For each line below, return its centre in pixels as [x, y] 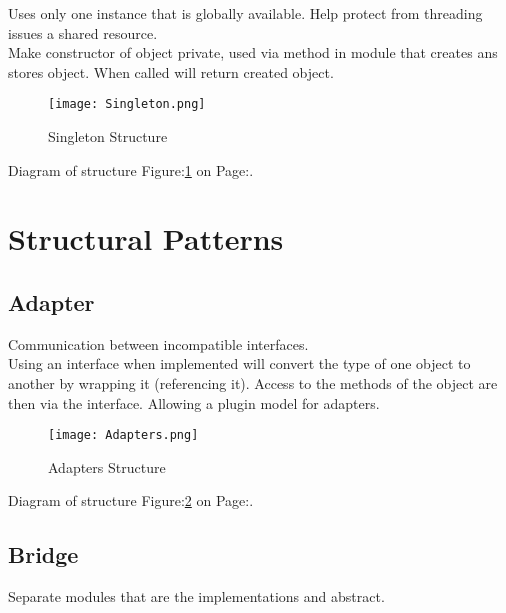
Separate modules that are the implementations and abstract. [196, 596]
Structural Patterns [146, 238]
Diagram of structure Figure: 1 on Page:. [131, 169]
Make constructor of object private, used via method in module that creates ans [253, 52]
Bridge [43, 554]
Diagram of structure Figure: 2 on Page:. [131, 500]
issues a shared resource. [83, 32]
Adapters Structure [107, 466]
